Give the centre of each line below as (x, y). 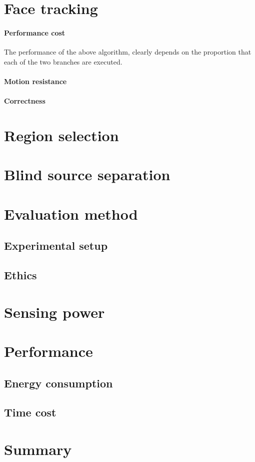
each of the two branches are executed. (63, 61)
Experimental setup (56, 246)
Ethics (20, 275)
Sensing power (54, 312)
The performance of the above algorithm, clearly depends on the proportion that (128, 52)
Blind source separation (87, 174)
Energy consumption (58, 383)
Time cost (30, 412)
